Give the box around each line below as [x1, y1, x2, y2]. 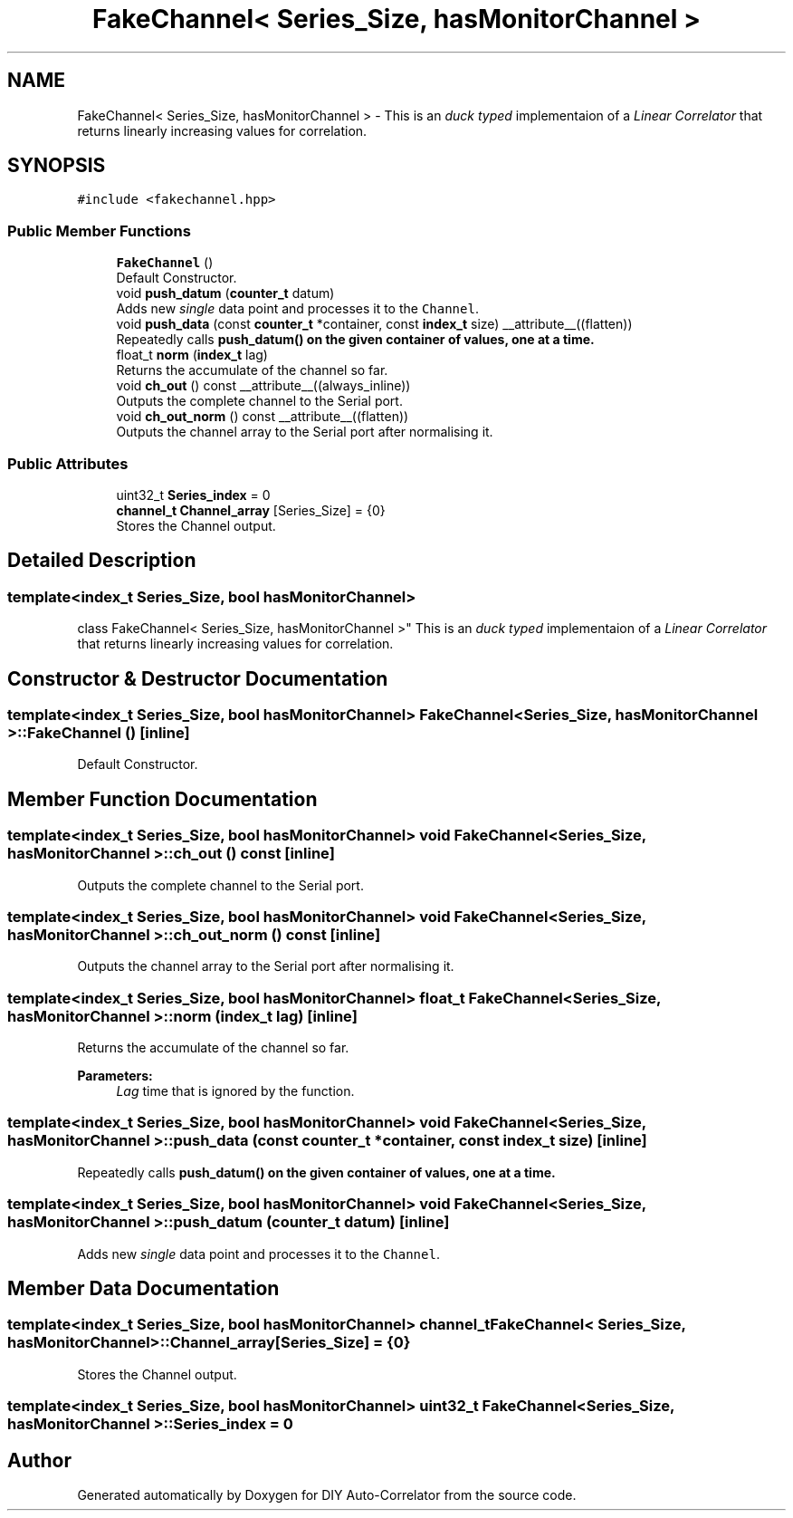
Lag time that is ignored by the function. [116, 1083, 355, 1100]
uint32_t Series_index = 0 [116, 486, 271, 503]
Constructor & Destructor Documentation [7, 667, 388, 690]
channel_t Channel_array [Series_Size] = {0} [116, 502, 386, 518]
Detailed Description [7, 549, 196, 572]
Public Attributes [7, 454, 129, 473]
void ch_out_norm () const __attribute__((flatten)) [116, 408, 409, 425]
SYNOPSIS [7, 154, 106, 178]
